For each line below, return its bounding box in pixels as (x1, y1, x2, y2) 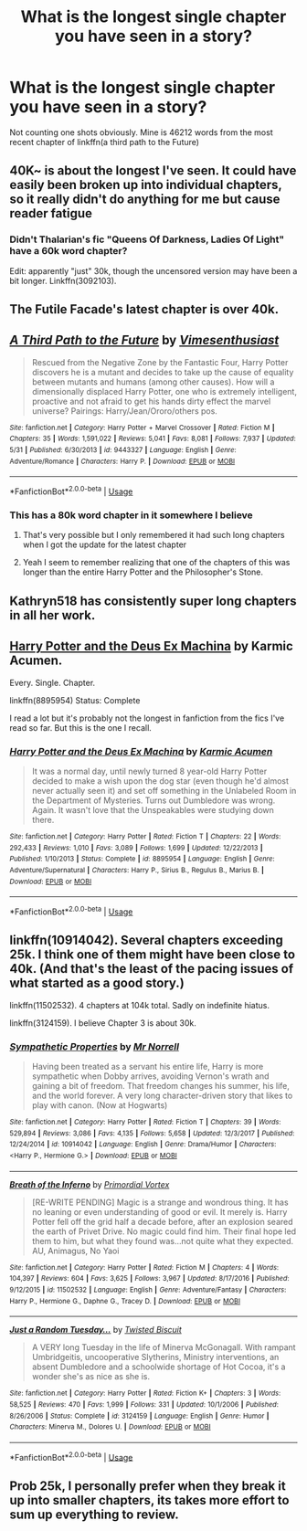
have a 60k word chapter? (9, 245, 128, 258)
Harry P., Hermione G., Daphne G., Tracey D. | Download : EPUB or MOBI (9, 1296, 240, 1305)
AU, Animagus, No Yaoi (31, 1245, 120, 1256)
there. (31, 814, 55, 825)
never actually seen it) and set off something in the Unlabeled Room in (31, 785, 297, 796)
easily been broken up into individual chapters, (9, 177, 282, 193)
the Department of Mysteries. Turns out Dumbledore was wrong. (31, 795, 276, 806)
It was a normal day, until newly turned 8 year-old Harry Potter (31, 765, 268, 776)
